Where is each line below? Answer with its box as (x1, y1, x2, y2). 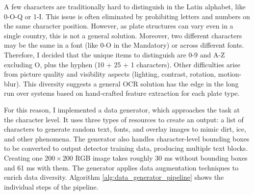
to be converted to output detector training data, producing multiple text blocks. (4, 143, 248, 153)
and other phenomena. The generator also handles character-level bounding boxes (4, 133, 250, 143)
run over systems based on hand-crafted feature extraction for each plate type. (4, 88, 240, 98)
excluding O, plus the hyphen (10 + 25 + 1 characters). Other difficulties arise (4, 59, 240, 69)
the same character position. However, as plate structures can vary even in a (4, 21, 233, 31)
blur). (4, 78, 21, 88)
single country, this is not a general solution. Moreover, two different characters (4, 30, 242, 40)
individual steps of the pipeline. (4, 181, 99, 192)
